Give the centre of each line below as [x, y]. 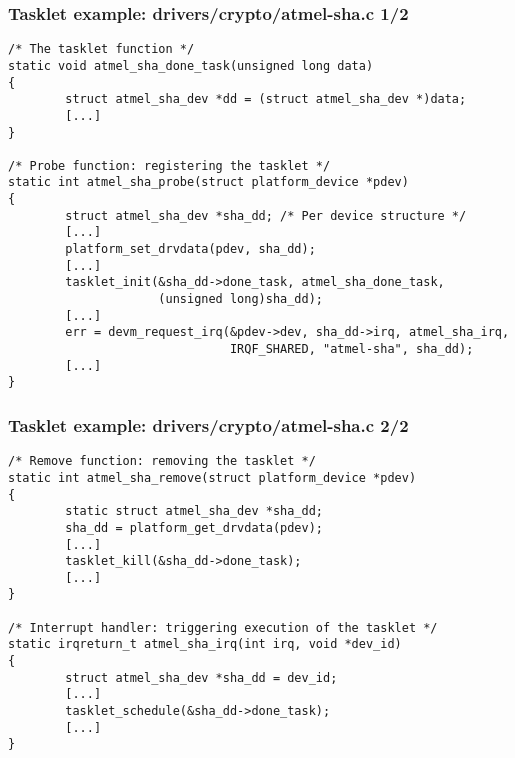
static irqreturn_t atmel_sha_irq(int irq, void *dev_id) [205, 644]
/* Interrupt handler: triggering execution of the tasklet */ [223, 627]
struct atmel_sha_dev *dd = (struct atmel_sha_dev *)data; [266, 99]
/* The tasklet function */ [101, 49]
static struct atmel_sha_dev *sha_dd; [194, 511]
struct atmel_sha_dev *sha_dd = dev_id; [201, 677]
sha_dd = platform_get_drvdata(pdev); [194, 527]
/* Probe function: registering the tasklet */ [169, 165]
